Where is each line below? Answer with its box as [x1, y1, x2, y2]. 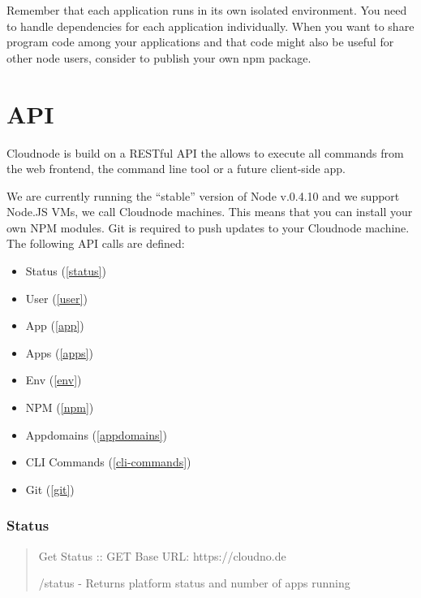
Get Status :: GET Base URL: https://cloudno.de [38, 547, 286, 564]
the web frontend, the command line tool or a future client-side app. [6, 160, 346, 177]
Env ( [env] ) [25, 371, 82, 388]
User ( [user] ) [25, 289, 88, 306]
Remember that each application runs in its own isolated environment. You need [6, 2, 407, 18]
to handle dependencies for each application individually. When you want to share [6, 17, 415, 34]
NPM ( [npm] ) [25, 399, 94, 416]
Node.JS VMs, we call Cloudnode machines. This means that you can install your [6, 203, 413, 220]
